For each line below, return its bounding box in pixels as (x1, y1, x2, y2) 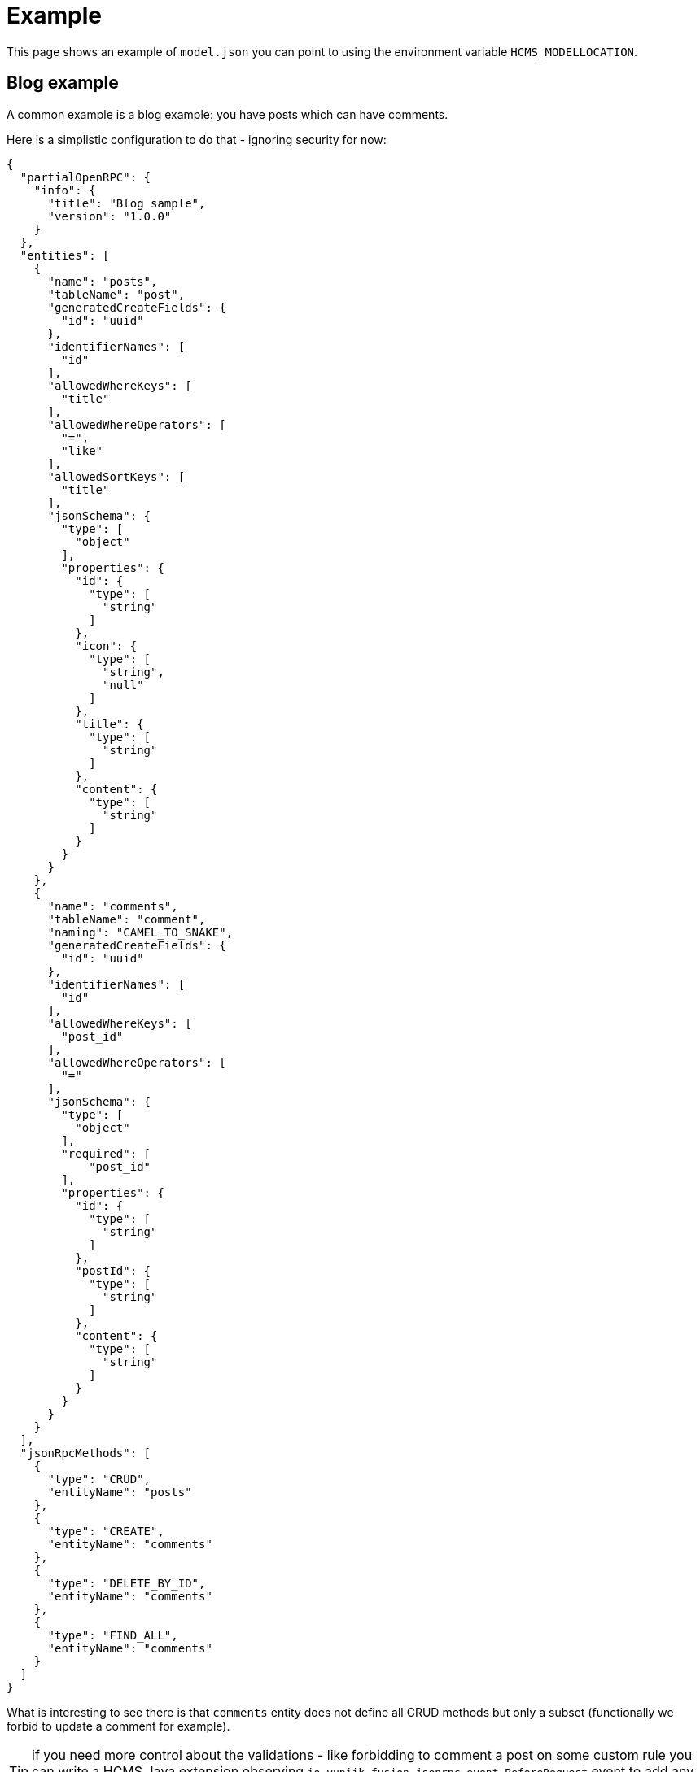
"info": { (33, 183, 96, 197)
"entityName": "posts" (47, 1485, 192, 1499)
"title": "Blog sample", (47, 196, 206, 210)
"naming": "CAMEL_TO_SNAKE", (47, 925, 234, 939)
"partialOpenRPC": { (20, 170, 151, 184)
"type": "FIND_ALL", (47, 1628, 178, 1642)
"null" (103, 678, 144, 692)
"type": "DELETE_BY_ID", (47, 1576, 206, 1590)
